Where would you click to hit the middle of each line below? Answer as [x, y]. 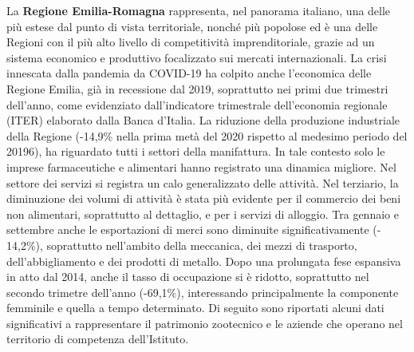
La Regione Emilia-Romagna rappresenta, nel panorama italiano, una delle [199, 10]
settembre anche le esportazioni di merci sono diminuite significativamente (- [194, 229]
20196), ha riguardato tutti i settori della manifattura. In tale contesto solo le [196, 151]
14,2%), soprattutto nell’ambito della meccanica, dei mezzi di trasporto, [182, 245]
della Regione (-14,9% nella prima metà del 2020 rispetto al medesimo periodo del [207, 135]
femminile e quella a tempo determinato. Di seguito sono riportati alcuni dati [195, 308]
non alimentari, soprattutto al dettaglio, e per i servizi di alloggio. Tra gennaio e [203, 214]
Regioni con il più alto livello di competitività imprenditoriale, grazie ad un [191, 42]
